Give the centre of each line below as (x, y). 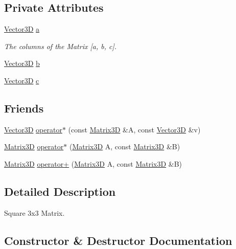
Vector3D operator (33, 129)
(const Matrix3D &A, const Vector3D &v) (134, 129)
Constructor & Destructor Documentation (118, 240)
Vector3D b (22, 63)
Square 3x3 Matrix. (34, 212)
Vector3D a (22, 29)
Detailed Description (60, 191)
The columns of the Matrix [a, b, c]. (61, 46)
